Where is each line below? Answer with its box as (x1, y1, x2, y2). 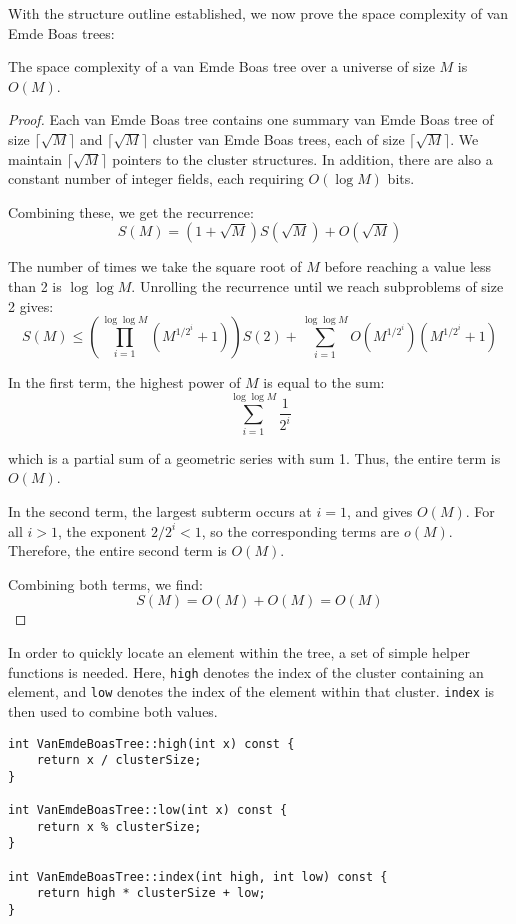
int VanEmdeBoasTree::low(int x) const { (8, 803, 288, 818)
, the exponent (57, 520, 147, 541)
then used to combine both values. (8, 700, 218, 721)
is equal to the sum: (263, 372, 385, 393)
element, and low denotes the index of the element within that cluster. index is (8, 681, 495, 702)
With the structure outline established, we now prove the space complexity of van (8, 3, 509, 23)
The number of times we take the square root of (8, 256, 302, 277)
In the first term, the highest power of (8, 372, 241, 393)
